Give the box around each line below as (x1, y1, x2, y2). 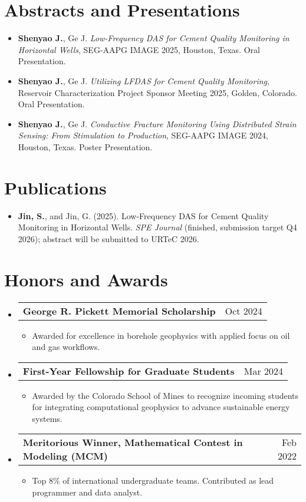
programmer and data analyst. (32, 486, 143, 498)
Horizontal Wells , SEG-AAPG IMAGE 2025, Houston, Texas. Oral (18, 43, 260, 55)
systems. (32, 412, 62, 424)
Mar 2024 (244, 364, 283, 378)
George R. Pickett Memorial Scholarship (22, 303, 216, 318)
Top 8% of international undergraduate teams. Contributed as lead (32, 474, 274, 487)
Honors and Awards (4, 267, 168, 291)
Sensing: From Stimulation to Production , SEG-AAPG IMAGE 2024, (18, 129, 268, 141)
